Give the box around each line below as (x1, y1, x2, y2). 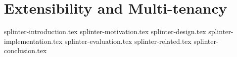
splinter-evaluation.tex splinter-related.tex (64, 36, 191, 46)
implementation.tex (4, 36, 63, 46)
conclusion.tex (4, 45, 47, 56)
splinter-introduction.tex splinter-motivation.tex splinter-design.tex (4, 26, 206, 37)
